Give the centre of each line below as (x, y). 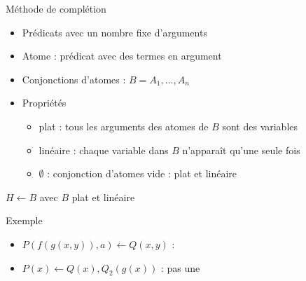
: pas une (180, 267)
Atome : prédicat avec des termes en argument (122, 56)
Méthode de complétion (56, 8)
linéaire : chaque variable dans (104, 150)
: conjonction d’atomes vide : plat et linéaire (142, 173)
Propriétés (44, 103)
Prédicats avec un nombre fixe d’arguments (114, 32)
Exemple (24, 220)
